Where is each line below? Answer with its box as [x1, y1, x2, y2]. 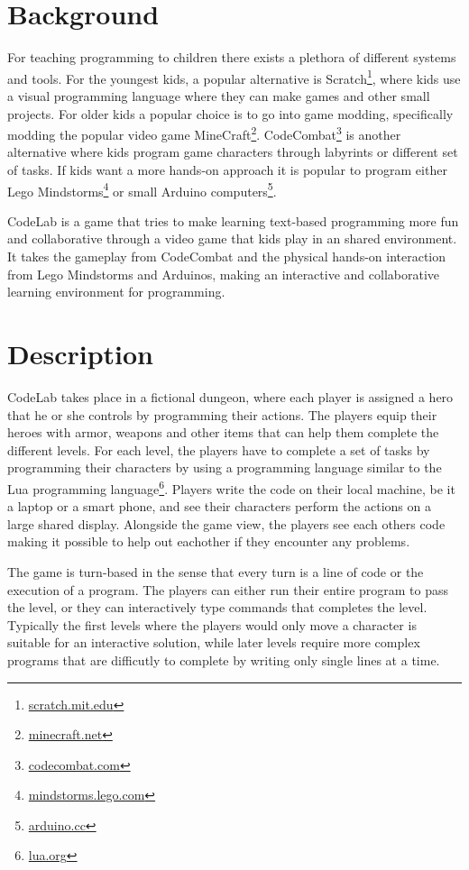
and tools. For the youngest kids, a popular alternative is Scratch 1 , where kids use [7, 66, 461, 87]
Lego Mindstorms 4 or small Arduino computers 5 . [7, 179, 277, 200]
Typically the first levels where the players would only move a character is [7, 615, 417, 634]
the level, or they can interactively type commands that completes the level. [7, 598, 428, 617]
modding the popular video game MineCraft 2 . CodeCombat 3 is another [7, 123, 401, 143]
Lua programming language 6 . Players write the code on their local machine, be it [7, 476, 455, 498]
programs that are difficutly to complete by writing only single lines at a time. [7, 650, 440, 669]
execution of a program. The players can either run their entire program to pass [7, 580, 449, 599]
